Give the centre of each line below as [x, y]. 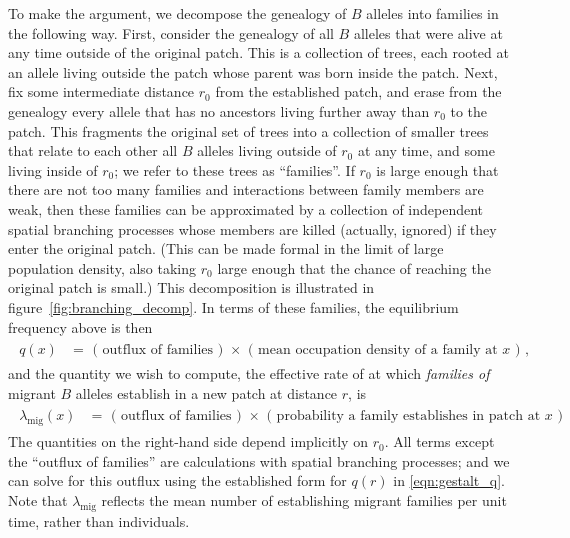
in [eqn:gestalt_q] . [449, 480]
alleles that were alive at [428, 32]
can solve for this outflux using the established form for [177, 480]
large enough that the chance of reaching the [354, 267]
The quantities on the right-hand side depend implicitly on [188, 441]
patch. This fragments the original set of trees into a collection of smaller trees [248, 130]
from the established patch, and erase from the [358, 91]
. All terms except [439, 441]
